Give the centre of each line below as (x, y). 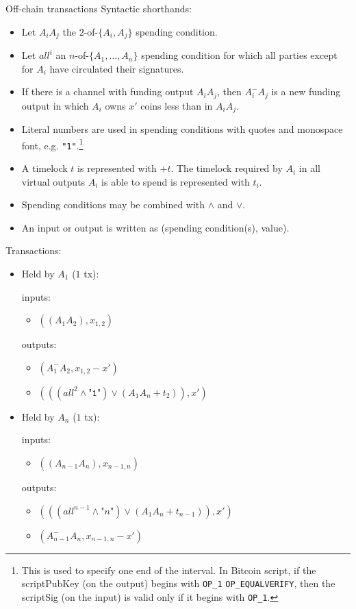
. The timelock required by (227, 168)
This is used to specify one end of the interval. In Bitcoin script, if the (169, 570)
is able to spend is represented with (176, 181)
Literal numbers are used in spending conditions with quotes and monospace (182, 129)
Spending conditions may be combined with (113, 204)
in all (309, 168)
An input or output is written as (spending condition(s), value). (155, 227)
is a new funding (306, 91)
